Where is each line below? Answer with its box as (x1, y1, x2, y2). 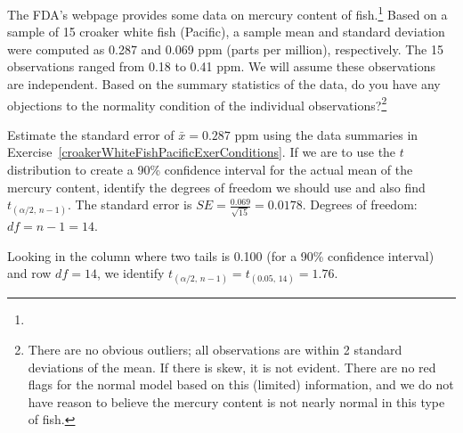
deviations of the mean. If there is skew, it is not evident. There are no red (28, 357, 436, 376)
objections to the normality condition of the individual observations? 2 (7, 93, 387, 114)
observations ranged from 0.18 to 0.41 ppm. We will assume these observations (7, 57, 435, 76)
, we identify (96, 264, 165, 282)
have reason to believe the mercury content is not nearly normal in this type (28, 392, 445, 411)
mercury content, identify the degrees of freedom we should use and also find (7, 177, 426, 196)
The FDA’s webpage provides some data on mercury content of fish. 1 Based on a (7, 3, 448, 23)
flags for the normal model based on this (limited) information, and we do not (28, 375, 454, 394)
